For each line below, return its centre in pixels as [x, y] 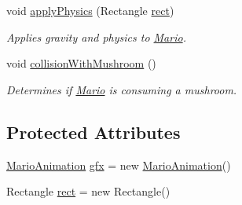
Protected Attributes [93, 132]
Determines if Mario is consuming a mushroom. [122, 89]
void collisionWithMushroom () [81, 63]
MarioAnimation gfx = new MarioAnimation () [119, 165]
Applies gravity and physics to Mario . [96, 37]
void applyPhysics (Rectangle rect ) [90, 10]
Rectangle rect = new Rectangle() [88, 191]
